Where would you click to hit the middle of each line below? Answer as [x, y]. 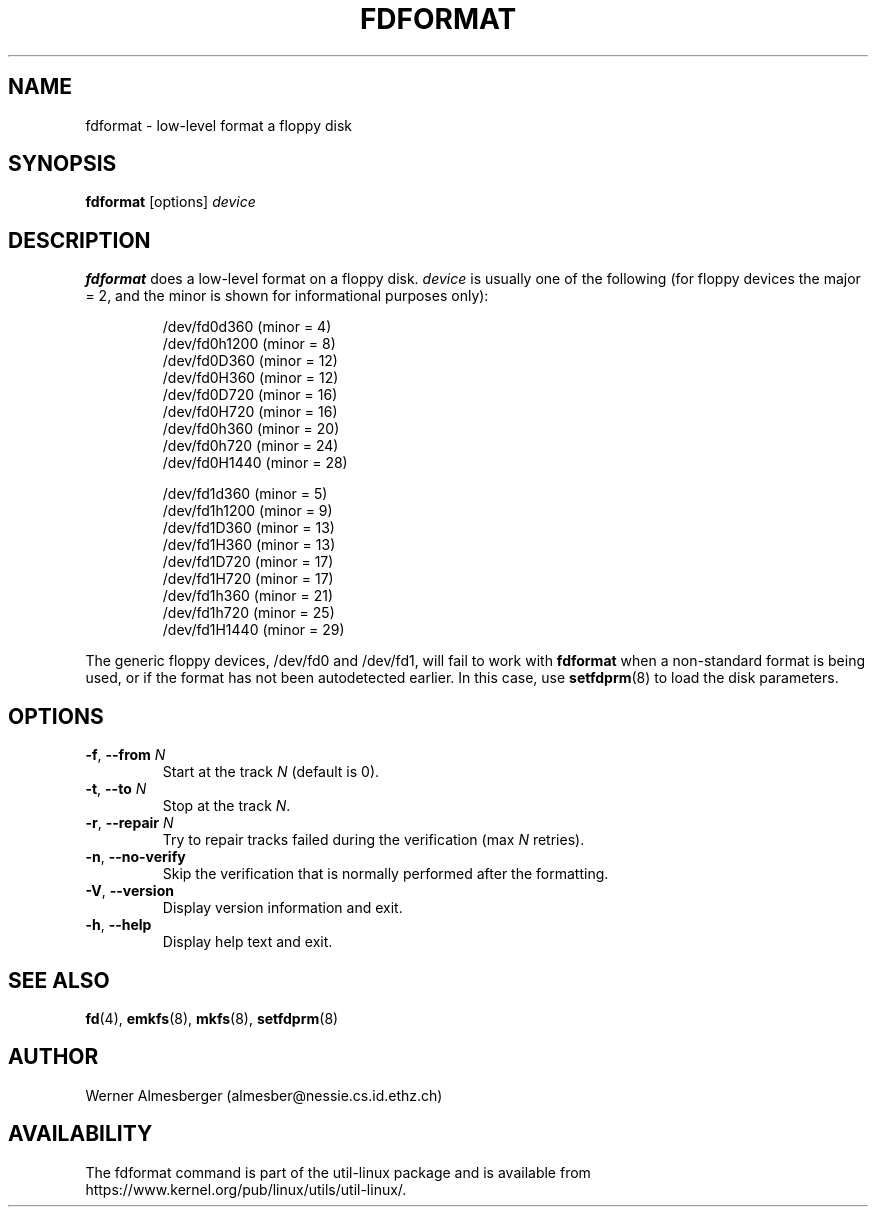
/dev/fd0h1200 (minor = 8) [249, 344]
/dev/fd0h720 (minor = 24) [250, 446]
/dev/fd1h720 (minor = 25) [248, 613]
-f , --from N [125, 755]
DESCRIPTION [79, 240]
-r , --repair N [129, 823]
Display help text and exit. [247, 942]
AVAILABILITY [80, 1134]
